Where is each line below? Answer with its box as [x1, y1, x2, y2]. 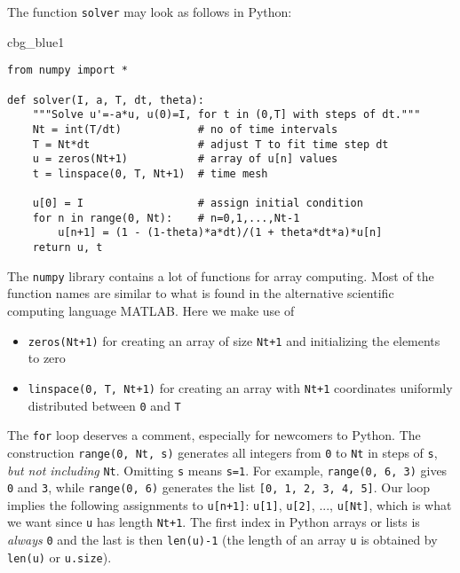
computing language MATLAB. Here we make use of [7, 302, 295, 320]
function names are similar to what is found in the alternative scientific [7, 284, 394, 302]
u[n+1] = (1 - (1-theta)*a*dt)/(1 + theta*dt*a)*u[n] [58, 226, 383, 239]
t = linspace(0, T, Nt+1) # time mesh [32, 167, 268, 180]
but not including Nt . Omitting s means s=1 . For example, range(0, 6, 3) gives [7, 460, 448, 479]
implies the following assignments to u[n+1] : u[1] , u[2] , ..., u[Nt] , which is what [7, 495, 452, 514]
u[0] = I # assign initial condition [32, 197, 363, 210]
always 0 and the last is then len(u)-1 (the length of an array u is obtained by [7, 530, 438, 549]
